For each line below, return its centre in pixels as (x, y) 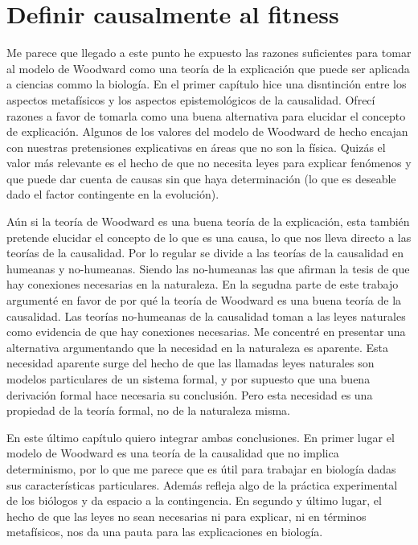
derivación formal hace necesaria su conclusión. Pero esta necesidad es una (190, 394)
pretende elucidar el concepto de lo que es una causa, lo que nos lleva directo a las (209, 237)
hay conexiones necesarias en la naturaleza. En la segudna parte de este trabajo (203, 284)
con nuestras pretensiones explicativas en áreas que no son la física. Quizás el (196, 147)
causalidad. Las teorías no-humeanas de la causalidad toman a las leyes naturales (206, 316)
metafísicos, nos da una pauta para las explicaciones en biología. (165, 532)
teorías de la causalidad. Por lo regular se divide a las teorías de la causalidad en (205, 253)
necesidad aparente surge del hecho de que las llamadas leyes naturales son (191, 363)
